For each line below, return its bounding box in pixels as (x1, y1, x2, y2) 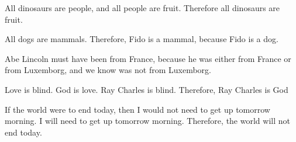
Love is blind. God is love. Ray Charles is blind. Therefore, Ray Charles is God (5, 83, 288, 95)
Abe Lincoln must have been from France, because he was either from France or (5, 52, 291, 64)
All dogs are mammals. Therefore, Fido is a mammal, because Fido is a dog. (5, 33, 278, 45)
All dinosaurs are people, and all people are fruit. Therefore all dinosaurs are (5, 2, 280, 13)
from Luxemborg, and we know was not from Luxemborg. (5, 64, 211, 76)
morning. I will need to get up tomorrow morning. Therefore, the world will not (5, 115, 290, 127)
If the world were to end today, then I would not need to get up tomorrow (5, 103, 270, 115)
